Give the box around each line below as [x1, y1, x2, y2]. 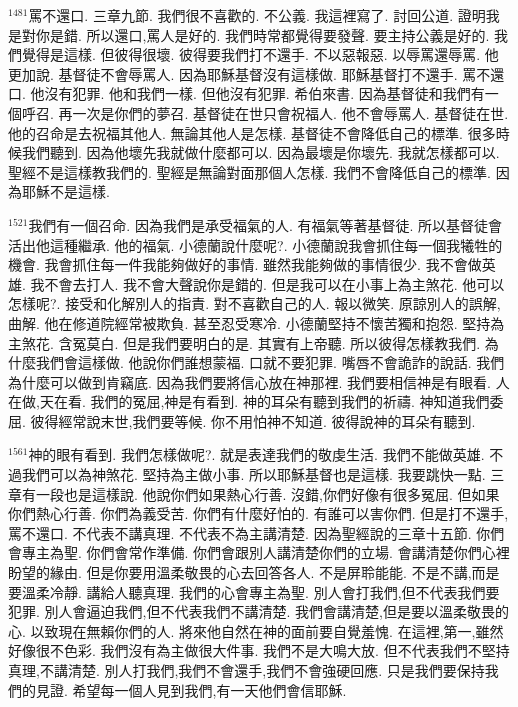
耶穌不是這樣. [21, 181, 110, 202]
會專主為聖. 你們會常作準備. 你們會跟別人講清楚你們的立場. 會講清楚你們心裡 [8, 542, 510, 563]
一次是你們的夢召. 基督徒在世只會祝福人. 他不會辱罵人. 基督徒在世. [72, 102, 509, 123]
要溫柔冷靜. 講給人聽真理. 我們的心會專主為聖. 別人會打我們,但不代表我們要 [8, 581, 500, 602]
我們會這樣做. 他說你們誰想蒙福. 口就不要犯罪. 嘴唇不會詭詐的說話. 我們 [35, 352, 505, 373]
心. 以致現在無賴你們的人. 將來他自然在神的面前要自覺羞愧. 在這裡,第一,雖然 [8, 620, 504, 641]
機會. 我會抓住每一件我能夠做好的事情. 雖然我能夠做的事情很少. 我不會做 [8, 254, 482, 275]
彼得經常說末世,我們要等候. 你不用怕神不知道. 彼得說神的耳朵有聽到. [30, 410, 476, 431]
